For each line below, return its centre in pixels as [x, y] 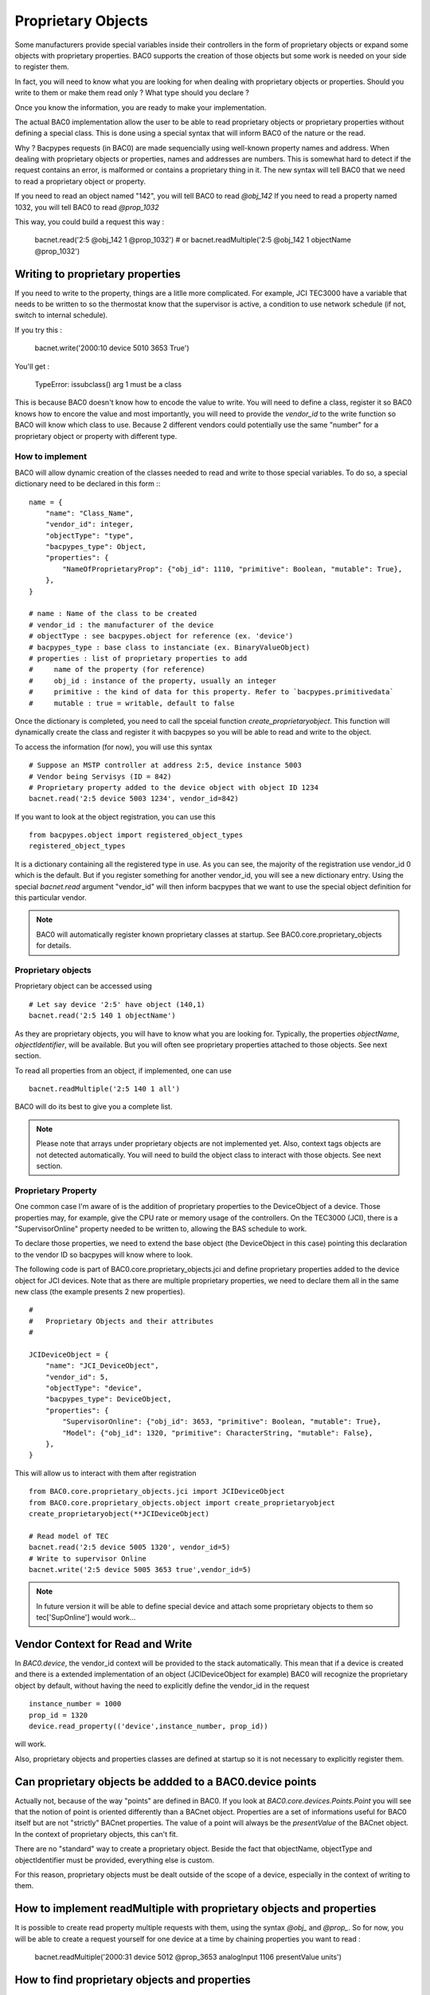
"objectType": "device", [94, 1388]
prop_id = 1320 [59, 1715]
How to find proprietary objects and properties [133, 1979]
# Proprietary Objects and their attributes [121, 1321]
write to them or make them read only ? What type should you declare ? [132, 93]
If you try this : [39, 330]
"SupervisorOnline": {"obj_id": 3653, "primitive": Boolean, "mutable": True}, [222, 1422]
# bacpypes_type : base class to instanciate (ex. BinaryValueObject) [170, 647]
